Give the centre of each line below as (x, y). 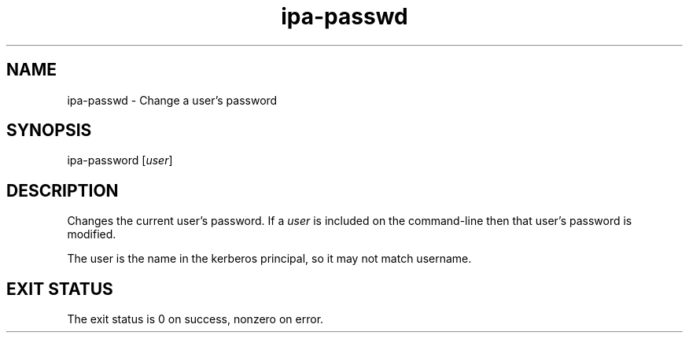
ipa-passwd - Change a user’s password (172, 100)
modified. (92, 234)
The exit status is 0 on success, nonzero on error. (195, 319)
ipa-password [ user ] (120, 160)
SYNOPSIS (49, 131)
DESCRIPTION (63, 190)
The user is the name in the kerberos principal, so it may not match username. (269, 259)
